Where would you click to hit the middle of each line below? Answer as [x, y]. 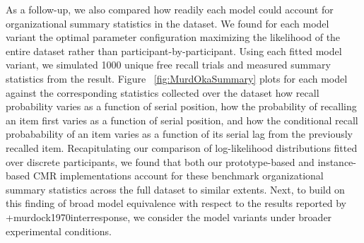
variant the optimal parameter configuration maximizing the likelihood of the [173, 37]
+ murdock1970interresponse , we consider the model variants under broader [169, 217]
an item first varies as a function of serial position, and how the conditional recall [182, 120]
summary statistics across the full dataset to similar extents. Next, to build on [175, 189]
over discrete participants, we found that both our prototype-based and [160, 161]
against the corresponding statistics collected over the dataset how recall [163, 92]
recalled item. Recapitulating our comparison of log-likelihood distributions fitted [182, 147]
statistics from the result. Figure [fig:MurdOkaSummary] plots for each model [177, 78]
